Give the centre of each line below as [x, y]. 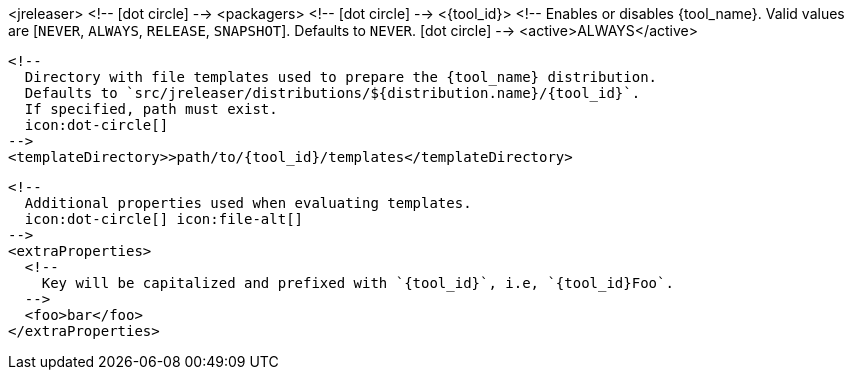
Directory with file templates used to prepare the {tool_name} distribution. [341, 77]
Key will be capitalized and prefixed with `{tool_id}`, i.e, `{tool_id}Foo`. [357, 283]
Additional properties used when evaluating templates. [248, 203]
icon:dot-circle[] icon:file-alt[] [164, 219]
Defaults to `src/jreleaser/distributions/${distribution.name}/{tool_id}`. [332, 93]
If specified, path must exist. [151, 109]
